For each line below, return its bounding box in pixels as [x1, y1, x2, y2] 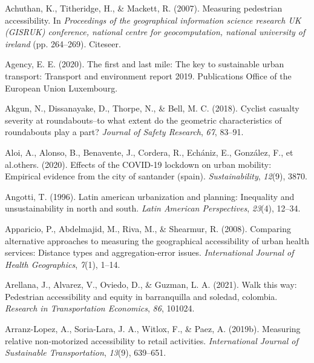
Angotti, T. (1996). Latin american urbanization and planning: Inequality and [5, 190, 295, 202]
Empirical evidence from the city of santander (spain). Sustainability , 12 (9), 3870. [5, 170, 308, 182]
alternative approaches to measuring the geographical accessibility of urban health [5, 234, 309, 247]
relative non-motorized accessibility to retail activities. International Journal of [5, 334, 298, 347]
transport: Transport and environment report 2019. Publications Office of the [5, 69, 292, 82]
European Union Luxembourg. [5, 81, 118, 94]
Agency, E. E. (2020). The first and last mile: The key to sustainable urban [5, 58, 284, 70]
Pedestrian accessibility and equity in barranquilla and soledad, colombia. [5, 290, 278, 302]
